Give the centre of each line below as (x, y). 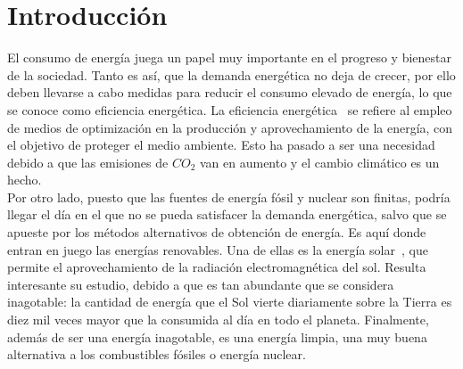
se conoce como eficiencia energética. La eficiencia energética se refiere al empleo (230, 109)
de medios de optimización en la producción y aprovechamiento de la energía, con (230, 127)
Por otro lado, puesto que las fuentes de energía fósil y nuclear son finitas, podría (229, 197)
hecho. (25, 180)
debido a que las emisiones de (88, 162)
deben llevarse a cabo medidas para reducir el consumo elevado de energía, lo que (230, 92)
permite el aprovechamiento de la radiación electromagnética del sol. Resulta (217, 267)
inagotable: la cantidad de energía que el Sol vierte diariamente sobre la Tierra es (230, 302)
